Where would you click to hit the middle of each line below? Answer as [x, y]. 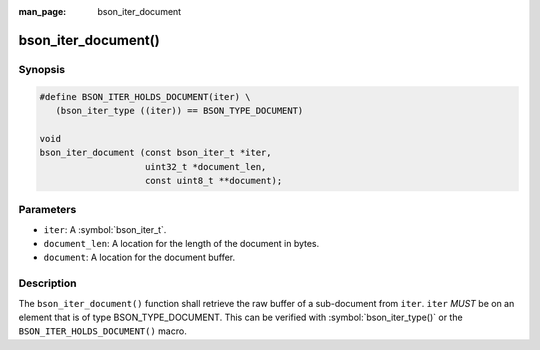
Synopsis [41, 69]
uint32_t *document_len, [206, 166]
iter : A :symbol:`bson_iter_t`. [105, 229]
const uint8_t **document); [214, 180]
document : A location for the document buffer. [139, 257]
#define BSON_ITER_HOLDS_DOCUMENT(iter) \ [145, 96]
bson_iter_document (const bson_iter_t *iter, [155, 153]
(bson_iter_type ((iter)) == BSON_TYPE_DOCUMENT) [179, 110]
